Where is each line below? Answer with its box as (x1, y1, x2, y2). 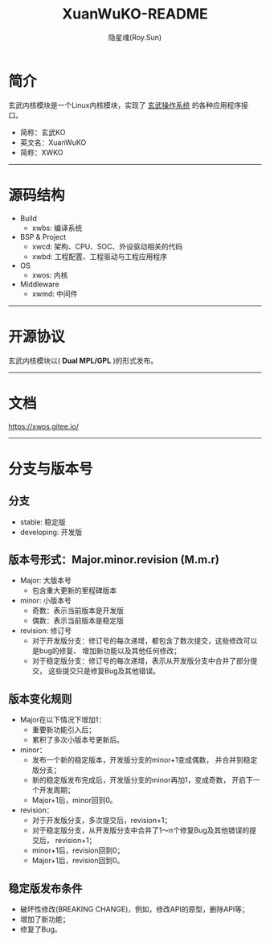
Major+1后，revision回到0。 (31, 856, 125, 866)
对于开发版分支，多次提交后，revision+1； (31, 816, 172, 825)
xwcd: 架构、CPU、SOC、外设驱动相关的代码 (31, 241, 183, 251)
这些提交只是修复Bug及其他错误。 (47, 666, 161, 676)
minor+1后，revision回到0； (31, 845, 125, 855)
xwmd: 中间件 (31, 289, 78, 298)
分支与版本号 (8, 459, 94, 478)
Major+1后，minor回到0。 (31, 796, 117, 805)
